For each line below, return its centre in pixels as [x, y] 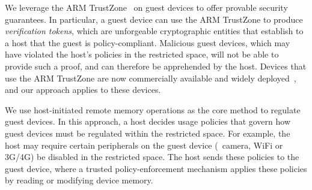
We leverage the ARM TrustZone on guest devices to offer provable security [146, 7]
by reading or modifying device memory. [79, 180]
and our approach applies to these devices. [83, 90]
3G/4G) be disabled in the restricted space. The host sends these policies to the [152, 157]
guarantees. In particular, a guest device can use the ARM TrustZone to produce [154, 19]
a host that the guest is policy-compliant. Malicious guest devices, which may [148, 42]
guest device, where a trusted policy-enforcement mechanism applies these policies [156, 168]
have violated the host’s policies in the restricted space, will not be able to [142, 54]
